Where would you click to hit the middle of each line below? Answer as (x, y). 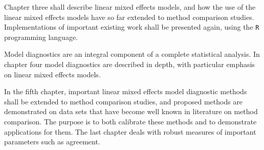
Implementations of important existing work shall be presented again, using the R (132, 27)
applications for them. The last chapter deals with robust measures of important (130, 131)
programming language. (41, 37)
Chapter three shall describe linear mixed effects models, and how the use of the (130, 7)
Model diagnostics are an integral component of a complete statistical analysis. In (132, 54)
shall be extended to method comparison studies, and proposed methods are (124, 101)
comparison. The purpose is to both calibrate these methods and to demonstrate (130, 121)
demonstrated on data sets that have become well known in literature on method (131, 111)
